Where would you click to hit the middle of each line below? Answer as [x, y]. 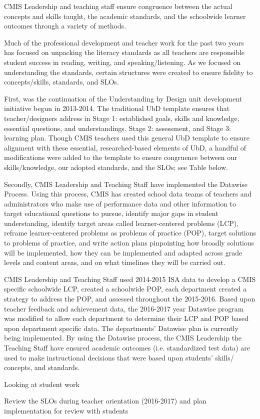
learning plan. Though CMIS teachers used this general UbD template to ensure [127, 138]
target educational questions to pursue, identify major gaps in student [111, 213]
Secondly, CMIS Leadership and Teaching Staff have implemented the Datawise [126, 184]
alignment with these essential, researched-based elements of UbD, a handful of [125, 147]
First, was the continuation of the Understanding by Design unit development [123, 98]
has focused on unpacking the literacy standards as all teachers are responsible [124, 52]
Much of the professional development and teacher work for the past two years [124, 42]
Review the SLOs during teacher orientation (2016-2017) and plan [105, 401]
